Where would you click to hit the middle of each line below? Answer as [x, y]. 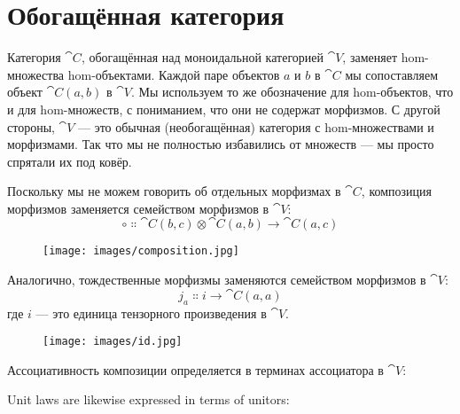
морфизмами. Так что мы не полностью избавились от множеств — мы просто [221, 144]
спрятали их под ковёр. [70, 161]
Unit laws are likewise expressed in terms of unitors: [148, 399]
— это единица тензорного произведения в [151, 312]
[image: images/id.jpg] [113, 342]
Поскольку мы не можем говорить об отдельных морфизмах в [174, 191]
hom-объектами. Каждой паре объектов [174, 74]
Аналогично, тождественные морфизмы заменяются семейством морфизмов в [217, 280]
